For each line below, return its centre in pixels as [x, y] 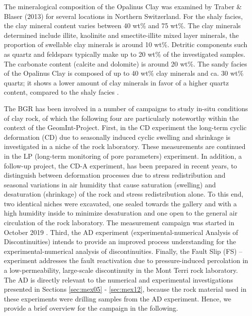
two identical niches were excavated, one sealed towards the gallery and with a [120, 203]
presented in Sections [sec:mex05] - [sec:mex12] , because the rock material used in [125, 289]
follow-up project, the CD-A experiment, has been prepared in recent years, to [121, 165]
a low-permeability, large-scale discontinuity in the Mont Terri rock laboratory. [121, 270]
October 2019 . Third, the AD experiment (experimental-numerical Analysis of [121, 232]
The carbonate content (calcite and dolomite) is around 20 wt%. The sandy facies [126, 63]
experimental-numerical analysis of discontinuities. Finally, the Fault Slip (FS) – [123, 251]
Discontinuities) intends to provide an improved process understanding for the [120, 241]
